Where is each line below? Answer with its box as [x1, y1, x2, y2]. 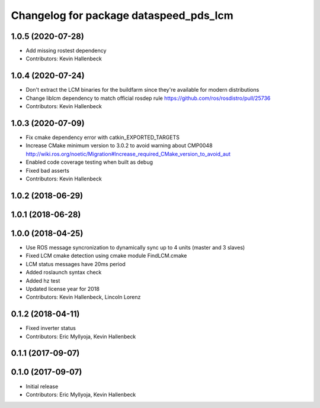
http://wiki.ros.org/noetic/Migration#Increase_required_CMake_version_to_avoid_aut [25, 150, 231, 157]
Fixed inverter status [25, 325, 76, 332]
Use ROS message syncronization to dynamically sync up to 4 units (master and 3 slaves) [25, 244, 245, 251]
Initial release [25, 383, 59, 390]
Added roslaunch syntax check [25, 269, 102, 276]
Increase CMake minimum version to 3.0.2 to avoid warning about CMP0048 [25, 142, 213, 149]
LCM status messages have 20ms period [25, 260, 126, 267]
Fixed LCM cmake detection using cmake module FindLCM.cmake [25, 252, 187, 260]
